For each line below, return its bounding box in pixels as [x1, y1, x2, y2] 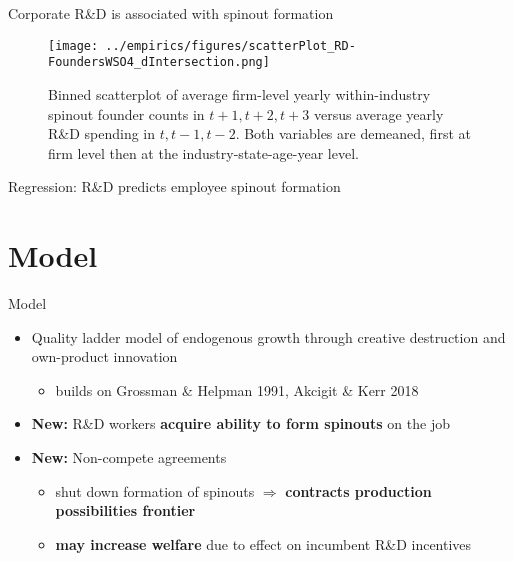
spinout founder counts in [48, 103, 205, 124]
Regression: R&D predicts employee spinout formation [8, 176, 341, 197]
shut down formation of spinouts [55, 480, 255, 501]
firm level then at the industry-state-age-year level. [48, 142, 359, 163]
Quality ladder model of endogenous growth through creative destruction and [31, 326, 506, 347]
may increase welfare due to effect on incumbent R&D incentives [55, 533, 472, 554]
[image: [48, 38, 99, 53]
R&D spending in [48, 123, 156, 144]
